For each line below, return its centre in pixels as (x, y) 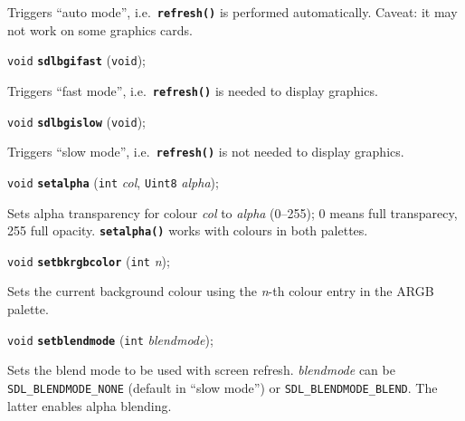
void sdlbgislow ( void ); (76, 121)
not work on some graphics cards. (100, 29)
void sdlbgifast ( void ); (76, 60)
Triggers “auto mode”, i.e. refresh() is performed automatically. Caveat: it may (232, 12)
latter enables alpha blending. (90, 405)
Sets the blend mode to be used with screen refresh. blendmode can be (201, 370)
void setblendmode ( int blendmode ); (110, 339)
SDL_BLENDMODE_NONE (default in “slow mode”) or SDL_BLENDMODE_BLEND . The (223, 387)
